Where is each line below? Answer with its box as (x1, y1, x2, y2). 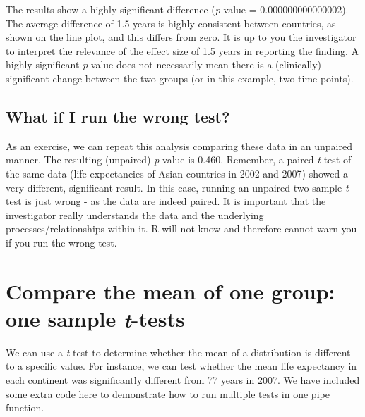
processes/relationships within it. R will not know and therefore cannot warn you (6, 221, 357, 236)
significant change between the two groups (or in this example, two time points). (6, 70, 354, 85)
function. (6, 400, 44, 415)
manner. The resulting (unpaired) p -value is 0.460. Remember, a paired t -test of (6, 152, 352, 167)
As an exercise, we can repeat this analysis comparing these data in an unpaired (6, 138, 352, 153)
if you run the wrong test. (6, 235, 117, 249)
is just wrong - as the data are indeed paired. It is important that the (25, 194, 326, 208)
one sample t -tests (6, 304, 185, 333)
